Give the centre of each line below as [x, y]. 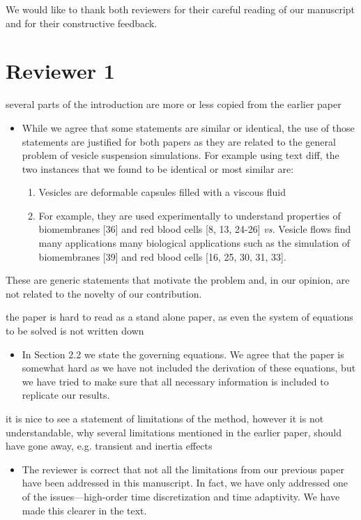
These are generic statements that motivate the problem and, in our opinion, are [178, 280]
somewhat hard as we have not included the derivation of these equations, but [189, 368]
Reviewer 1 [60, 71]
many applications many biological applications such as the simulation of [194, 243]
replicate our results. [66, 395]
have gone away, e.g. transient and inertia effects [109, 446]
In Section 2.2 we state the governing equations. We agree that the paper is [183, 354]
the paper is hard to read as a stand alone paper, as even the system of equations [179, 317]
